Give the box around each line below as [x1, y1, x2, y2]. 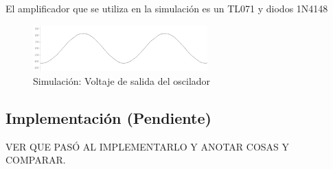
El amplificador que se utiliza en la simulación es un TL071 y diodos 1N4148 [5, 1, 328, 15]
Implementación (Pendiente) [5, 107, 211, 128]
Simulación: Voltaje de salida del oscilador [33, 73, 211, 88]
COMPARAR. [5, 153, 66, 167]
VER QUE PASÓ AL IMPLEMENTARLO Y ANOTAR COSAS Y [5, 139, 290, 153]
